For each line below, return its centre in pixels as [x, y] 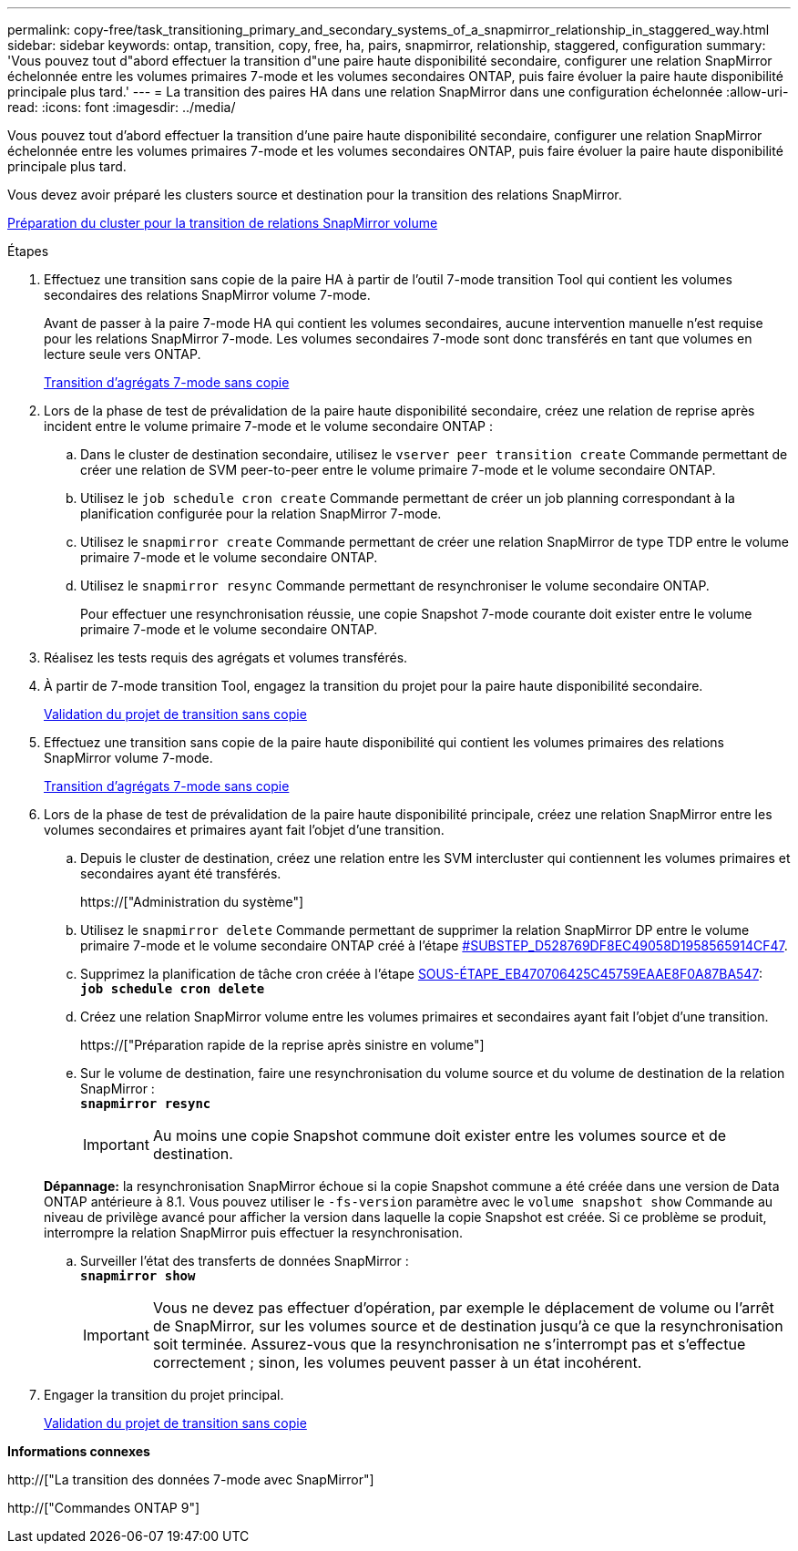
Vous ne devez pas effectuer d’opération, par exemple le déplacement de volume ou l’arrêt [463, 1308]
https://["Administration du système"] [192, 902]
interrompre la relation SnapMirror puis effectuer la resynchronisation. [253, 1233]
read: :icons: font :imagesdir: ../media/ [122, 107]
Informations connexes [79, 1451]
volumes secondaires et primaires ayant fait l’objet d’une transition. [244, 830]
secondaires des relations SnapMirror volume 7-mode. [207, 295]
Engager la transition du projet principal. [164, 1395]
